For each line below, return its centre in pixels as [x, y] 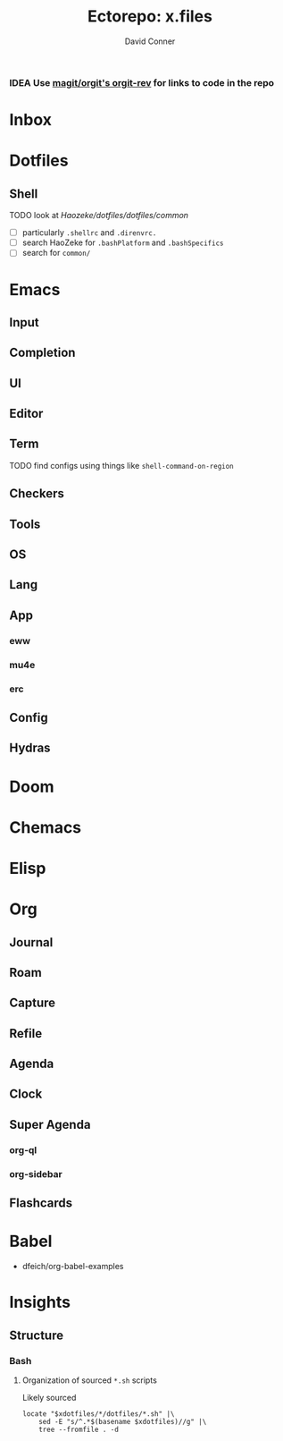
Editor [26, 414]
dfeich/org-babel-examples [73, 1267]
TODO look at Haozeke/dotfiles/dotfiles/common [99, 216]
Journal [31, 942]
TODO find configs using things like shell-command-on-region [121, 465]
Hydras [30, 748]
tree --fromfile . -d [79, 1429]
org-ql [23, 1149]
